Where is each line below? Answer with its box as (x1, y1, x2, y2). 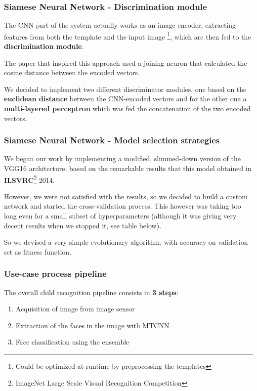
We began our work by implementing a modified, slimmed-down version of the (4, 153, 241, 164)
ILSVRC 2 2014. (4, 173, 55, 185)
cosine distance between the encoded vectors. (4, 67, 140, 78)
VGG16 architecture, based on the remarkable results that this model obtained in (4, 163, 252, 174)
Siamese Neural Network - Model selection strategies (4, 134, 220, 146)
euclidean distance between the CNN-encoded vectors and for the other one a (4, 93, 247, 104)
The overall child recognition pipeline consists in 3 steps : (4, 287, 178, 297)
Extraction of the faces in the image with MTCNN (15, 320, 170, 330)
